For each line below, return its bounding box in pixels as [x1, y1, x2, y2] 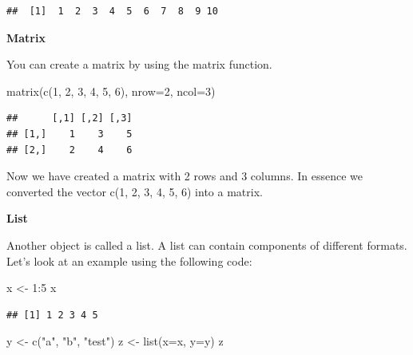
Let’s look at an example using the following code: [6, 252, 252, 269]
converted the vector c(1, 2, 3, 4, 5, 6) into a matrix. [6, 183, 263, 199]
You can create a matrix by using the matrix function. [6, 56, 272, 73]
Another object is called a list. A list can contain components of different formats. [6, 236, 407, 253]
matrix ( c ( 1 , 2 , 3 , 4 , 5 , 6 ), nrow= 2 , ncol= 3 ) [6, 82, 216, 99]
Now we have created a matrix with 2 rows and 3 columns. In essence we [6, 168, 363, 184]
